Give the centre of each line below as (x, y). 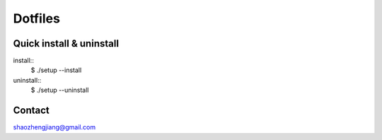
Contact (31, 111)
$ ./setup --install (56, 70)
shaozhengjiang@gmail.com (54, 127)
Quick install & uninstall (66, 43)
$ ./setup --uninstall (60, 90)
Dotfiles (36, 18)
